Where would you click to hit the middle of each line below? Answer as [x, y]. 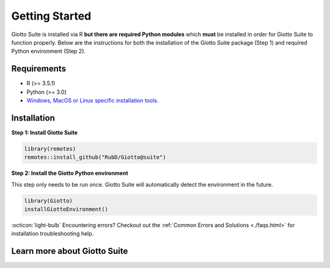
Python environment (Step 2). [48, 51]
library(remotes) [50, 149]
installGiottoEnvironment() [66, 209]
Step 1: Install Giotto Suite [45, 132]
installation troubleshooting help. [53, 234]
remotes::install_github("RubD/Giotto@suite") [95, 157]
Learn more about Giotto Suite [70, 251]
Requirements [39, 69]
